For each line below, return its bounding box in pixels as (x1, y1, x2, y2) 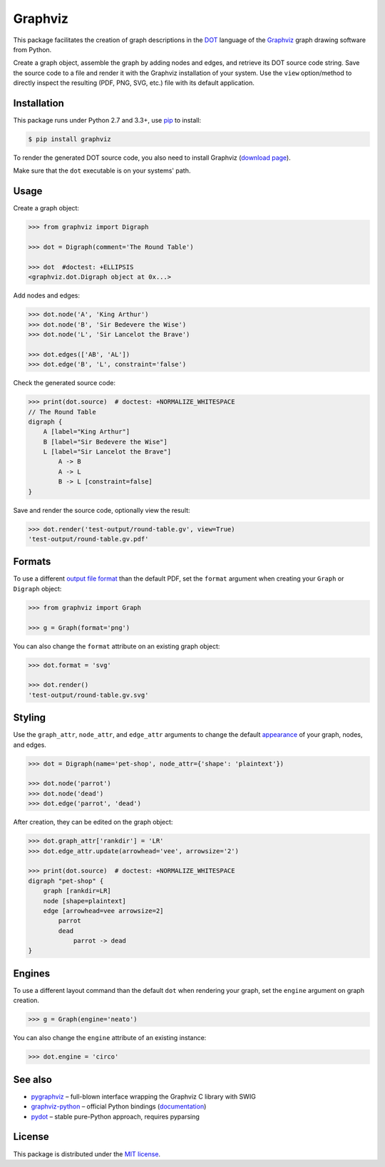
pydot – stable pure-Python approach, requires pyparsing (31, 1112, 200, 1121)
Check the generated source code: (13, 379, 116, 387)
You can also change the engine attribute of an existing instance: (13, 1034, 207, 1042)
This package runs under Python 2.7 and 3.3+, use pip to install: (13, 116, 202, 125)
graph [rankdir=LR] (43, 887, 112, 895)
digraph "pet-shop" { (28, 877, 104, 885)
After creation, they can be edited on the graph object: (13, 817, 173, 827)
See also (13, 1074, 53, 1086)
